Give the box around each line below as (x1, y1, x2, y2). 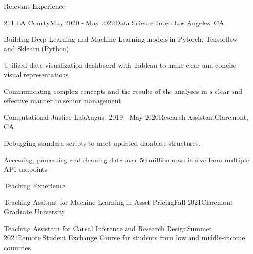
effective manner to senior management (4, 95, 121, 106)
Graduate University (4, 206, 65, 216)
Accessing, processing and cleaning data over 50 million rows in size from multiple (4, 154, 249, 164)
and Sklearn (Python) (4, 43, 69, 53)
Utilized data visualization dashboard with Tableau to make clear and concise (4, 60, 236, 70)
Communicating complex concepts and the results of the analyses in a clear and (4, 86, 243, 96)
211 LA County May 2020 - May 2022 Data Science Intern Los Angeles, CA (4, 17, 224, 27)
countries (4, 242, 31, 252)
